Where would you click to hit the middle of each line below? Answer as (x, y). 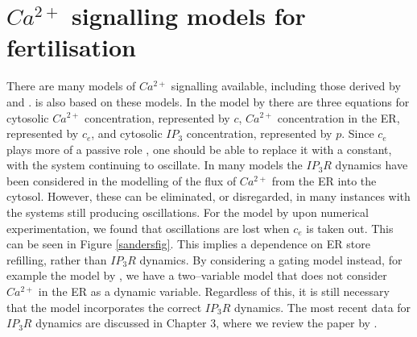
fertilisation (71, 47)
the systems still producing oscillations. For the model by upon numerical (188, 212)
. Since (358, 133)
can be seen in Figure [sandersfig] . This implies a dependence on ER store (188, 244)
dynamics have (372, 165)
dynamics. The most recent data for (322, 307)
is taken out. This (350, 228)
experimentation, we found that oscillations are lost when (148, 228)
